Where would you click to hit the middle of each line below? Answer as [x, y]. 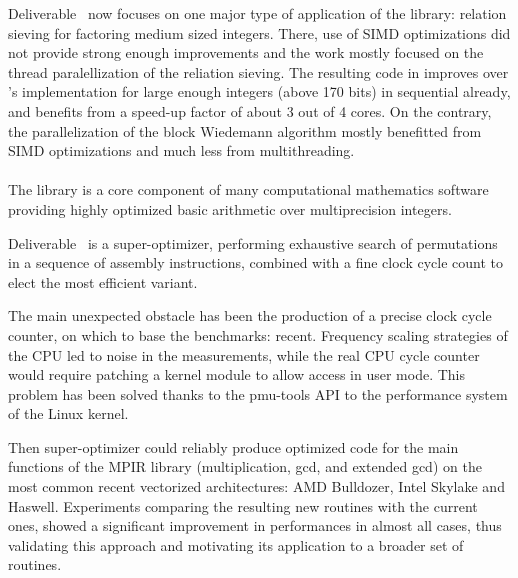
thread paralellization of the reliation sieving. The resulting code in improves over [258, 71]
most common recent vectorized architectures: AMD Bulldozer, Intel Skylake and [256, 486]
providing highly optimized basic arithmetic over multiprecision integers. [230, 208]
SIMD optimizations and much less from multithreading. [181, 150]
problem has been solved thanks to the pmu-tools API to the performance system [258, 393]
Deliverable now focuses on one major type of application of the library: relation [257, 13]
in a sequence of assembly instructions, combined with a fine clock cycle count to [256, 262]
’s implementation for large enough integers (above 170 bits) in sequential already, [259, 91]
